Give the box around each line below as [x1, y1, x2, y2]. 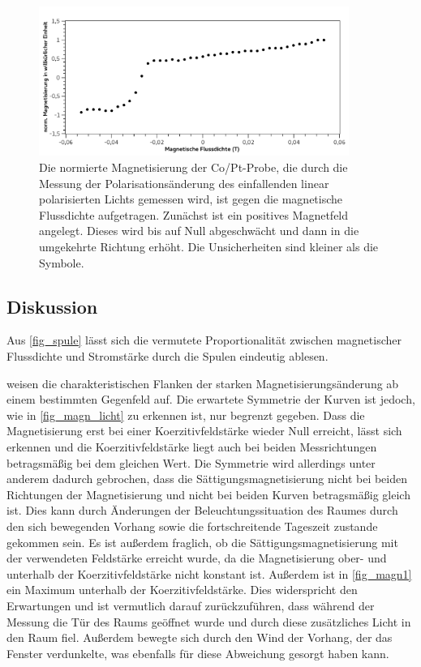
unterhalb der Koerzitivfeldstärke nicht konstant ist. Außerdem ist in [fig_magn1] [6, 565, 412, 582]
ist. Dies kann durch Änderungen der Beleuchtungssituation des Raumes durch [6, 502, 398, 519]
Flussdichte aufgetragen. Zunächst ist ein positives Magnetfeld [39, 206, 349, 223]
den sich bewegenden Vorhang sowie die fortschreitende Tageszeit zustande [6, 517, 378, 534]
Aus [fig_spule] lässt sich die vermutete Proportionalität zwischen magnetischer [6, 331, 402, 348]
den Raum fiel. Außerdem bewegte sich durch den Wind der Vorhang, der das [6, 629, 393, 646]
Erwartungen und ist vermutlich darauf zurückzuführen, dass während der [6, 596, 375, 614]
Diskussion [6, 293, 98, 319]
